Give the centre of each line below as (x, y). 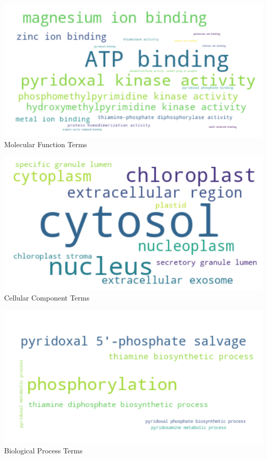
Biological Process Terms (43, 450)
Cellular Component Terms (47, 297)
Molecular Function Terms (46, 144)
